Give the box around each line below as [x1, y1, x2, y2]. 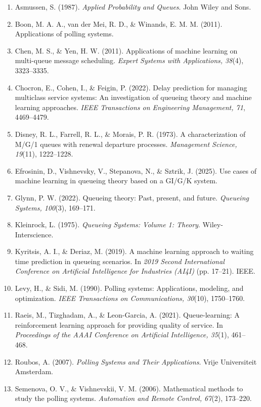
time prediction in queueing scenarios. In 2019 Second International [15, 256, 225, 266]
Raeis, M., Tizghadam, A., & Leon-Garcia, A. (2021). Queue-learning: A [15, 310, 240, 320]
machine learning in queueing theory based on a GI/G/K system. [15, 175, 217, 186]
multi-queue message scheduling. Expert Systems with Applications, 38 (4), [15, 55, 244, 66]
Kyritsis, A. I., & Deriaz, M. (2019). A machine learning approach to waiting [15, 246, 254, 257]
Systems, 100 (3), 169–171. [15, 202, 96, 213]
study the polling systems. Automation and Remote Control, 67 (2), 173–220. [15, 393, 252, 403]
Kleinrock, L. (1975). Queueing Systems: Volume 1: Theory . [15, 219, 200, 230]
